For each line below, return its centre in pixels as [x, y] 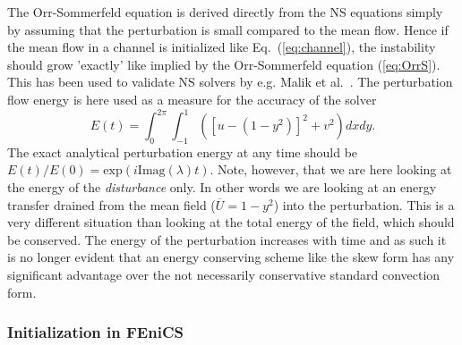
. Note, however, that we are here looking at [331, 169]
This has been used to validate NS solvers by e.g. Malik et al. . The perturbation [230, 82]
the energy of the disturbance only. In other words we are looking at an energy [222, 187]
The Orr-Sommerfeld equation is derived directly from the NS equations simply [225, 12]
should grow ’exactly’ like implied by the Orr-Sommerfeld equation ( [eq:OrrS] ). [224, 64]
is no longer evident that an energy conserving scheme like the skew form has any [231, 257]
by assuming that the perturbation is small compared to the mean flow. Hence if [228, 29]
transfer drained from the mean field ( [111, 204]
